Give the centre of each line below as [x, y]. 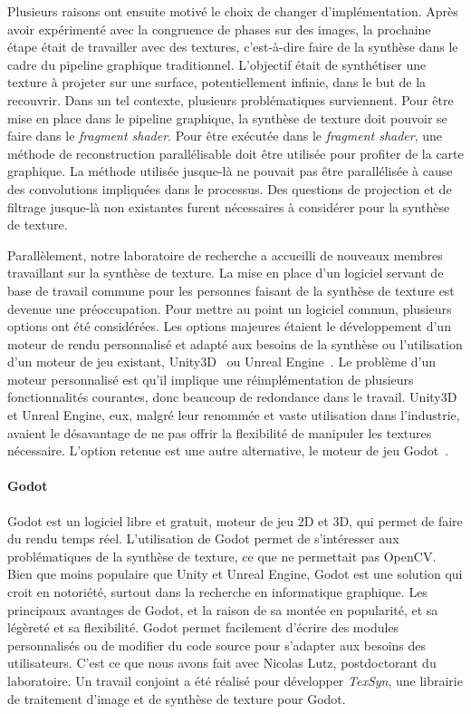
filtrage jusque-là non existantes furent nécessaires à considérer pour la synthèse [229, 206]
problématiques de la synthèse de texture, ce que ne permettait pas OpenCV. [222, 556]
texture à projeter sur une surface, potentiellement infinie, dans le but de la [217, 82]
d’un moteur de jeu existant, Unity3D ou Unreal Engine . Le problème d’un [221, 362]
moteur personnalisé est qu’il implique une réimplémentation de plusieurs [211, 379]
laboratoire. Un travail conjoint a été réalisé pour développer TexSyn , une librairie [235, 680]
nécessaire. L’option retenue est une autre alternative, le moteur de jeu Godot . [228, 450]
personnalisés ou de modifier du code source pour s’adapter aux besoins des [217, 645]
